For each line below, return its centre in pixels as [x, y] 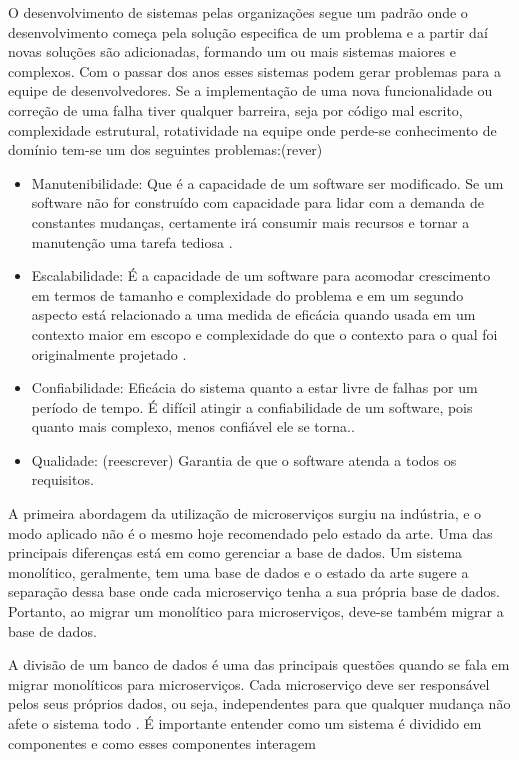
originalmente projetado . [109, 353]
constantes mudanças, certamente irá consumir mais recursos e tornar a [250, 221]
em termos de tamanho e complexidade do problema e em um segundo [247, 294]
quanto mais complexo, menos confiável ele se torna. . [193, 426]
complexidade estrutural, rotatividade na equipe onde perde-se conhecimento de [252, 129]
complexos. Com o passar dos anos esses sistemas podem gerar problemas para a [254, 70]
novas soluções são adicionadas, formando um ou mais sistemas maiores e [232, 51]
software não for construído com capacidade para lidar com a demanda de [258, 202]
